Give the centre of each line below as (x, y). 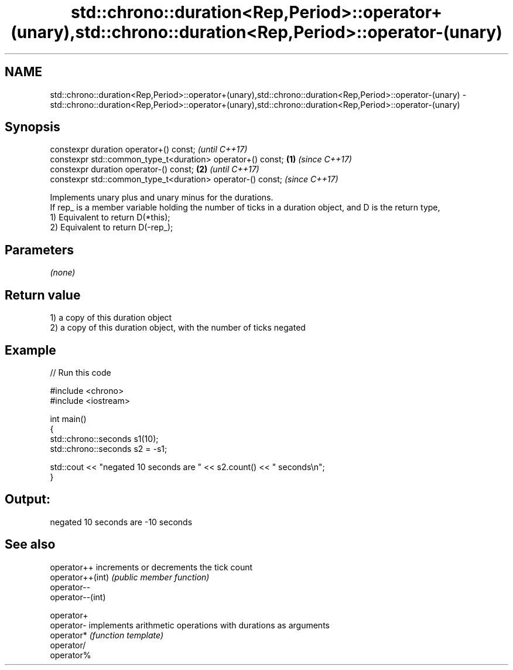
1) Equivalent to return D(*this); (110, 217)
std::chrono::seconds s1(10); (104, 438)
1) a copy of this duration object (111, 318)
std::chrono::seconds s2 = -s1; (109, 448)
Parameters (39, 250)
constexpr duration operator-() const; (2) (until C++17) (155, 169)
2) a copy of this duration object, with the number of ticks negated (178, 328)
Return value (43, 295)
